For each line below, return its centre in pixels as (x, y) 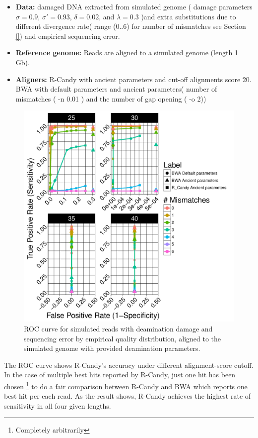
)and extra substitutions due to (189, 16)
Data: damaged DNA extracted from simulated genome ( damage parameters (134, 6)
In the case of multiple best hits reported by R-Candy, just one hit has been (120, 375)
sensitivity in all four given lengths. (58, 405)
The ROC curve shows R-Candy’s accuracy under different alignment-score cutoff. (129, 365)
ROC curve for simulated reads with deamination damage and (118, 328)
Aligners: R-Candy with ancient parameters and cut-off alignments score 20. (133, 79)
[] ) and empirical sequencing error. (68, 36)
